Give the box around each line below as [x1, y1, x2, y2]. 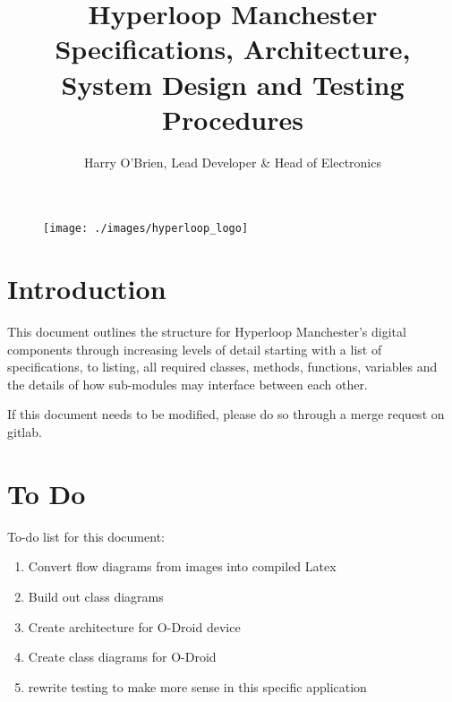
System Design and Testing [61, 65, 405, 102]
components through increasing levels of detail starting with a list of [7, 339, 382, 358]
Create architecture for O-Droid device [28, 617, 241, 636]
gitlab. [7, 423, 42, 441]
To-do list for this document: [7, 526, 165, 545]
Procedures [162, 100, 303, 137]
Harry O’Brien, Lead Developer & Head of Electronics [84, 152, 381, 171]
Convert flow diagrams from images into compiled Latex [28, 557, 337, 576]
